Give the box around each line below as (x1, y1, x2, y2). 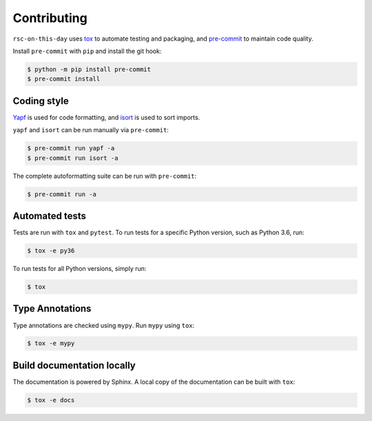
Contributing (12, 10, 87, 25)
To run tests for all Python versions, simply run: (12, 265, 147, 273)
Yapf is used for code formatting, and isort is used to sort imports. (12, 113, 200, 121)
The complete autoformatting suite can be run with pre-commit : (12, 172, 197, 180)
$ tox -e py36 (27, 247, 75, 255)
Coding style (12, 95, 69, 107)
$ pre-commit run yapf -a (27, 145, 115, 152)
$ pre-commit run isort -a (27, 154, 118, 162)
